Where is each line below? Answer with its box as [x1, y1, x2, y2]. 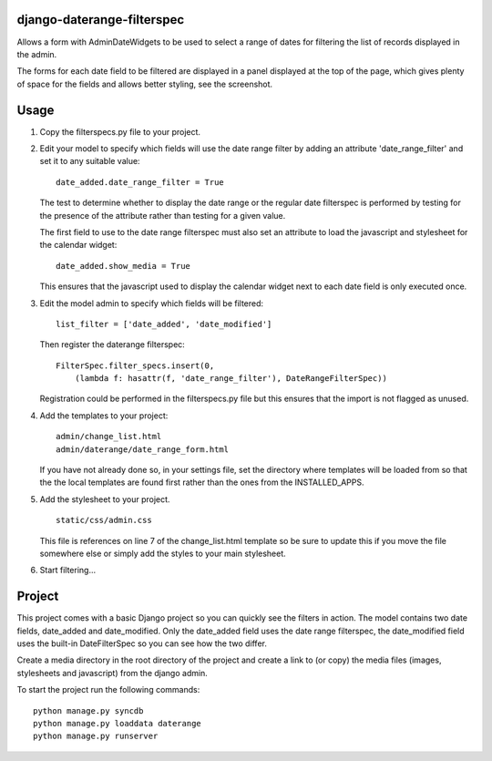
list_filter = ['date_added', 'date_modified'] [56, 319, 272, 329]
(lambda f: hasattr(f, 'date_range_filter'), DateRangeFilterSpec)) [74, 374, 387, 384]
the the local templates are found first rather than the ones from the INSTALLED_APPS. [39, 477, 364, 488]
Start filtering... [39, 565, 97, 576]
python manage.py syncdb [33, 705, 144, 715]
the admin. [16, 48, 57, 59]
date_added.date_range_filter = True [56, 177, 225, 187]
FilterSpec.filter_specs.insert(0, [56, 360, 215, 371]
